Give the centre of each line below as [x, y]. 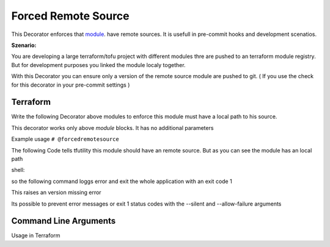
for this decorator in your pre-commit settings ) [71, 85]
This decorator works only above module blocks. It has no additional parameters [112, 127]
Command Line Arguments [64, 221]
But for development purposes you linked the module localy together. [98, 65]
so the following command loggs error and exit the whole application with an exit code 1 [122, 181]
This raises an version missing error [56, 193]
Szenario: [24, 45]
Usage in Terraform [36, 235]
